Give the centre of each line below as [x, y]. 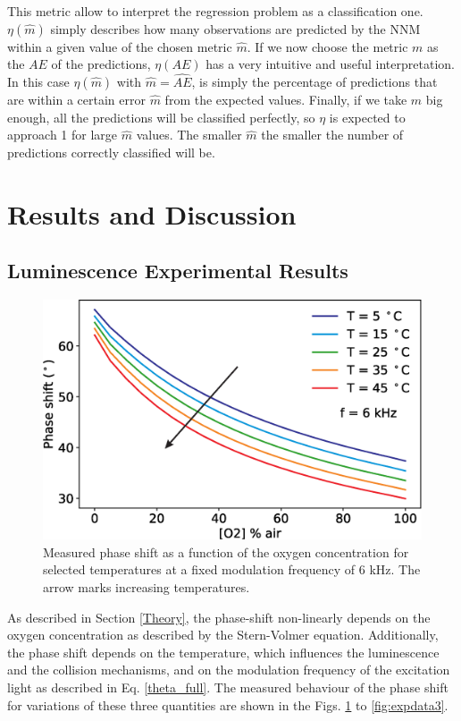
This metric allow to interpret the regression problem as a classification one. [215, 11]
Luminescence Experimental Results [178, 271]
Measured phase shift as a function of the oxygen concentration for [226, 551]
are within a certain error [76, 99]
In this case [38, 81]
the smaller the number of [332, 135]
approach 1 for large [63, 135]
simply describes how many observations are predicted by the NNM [235, 28]
